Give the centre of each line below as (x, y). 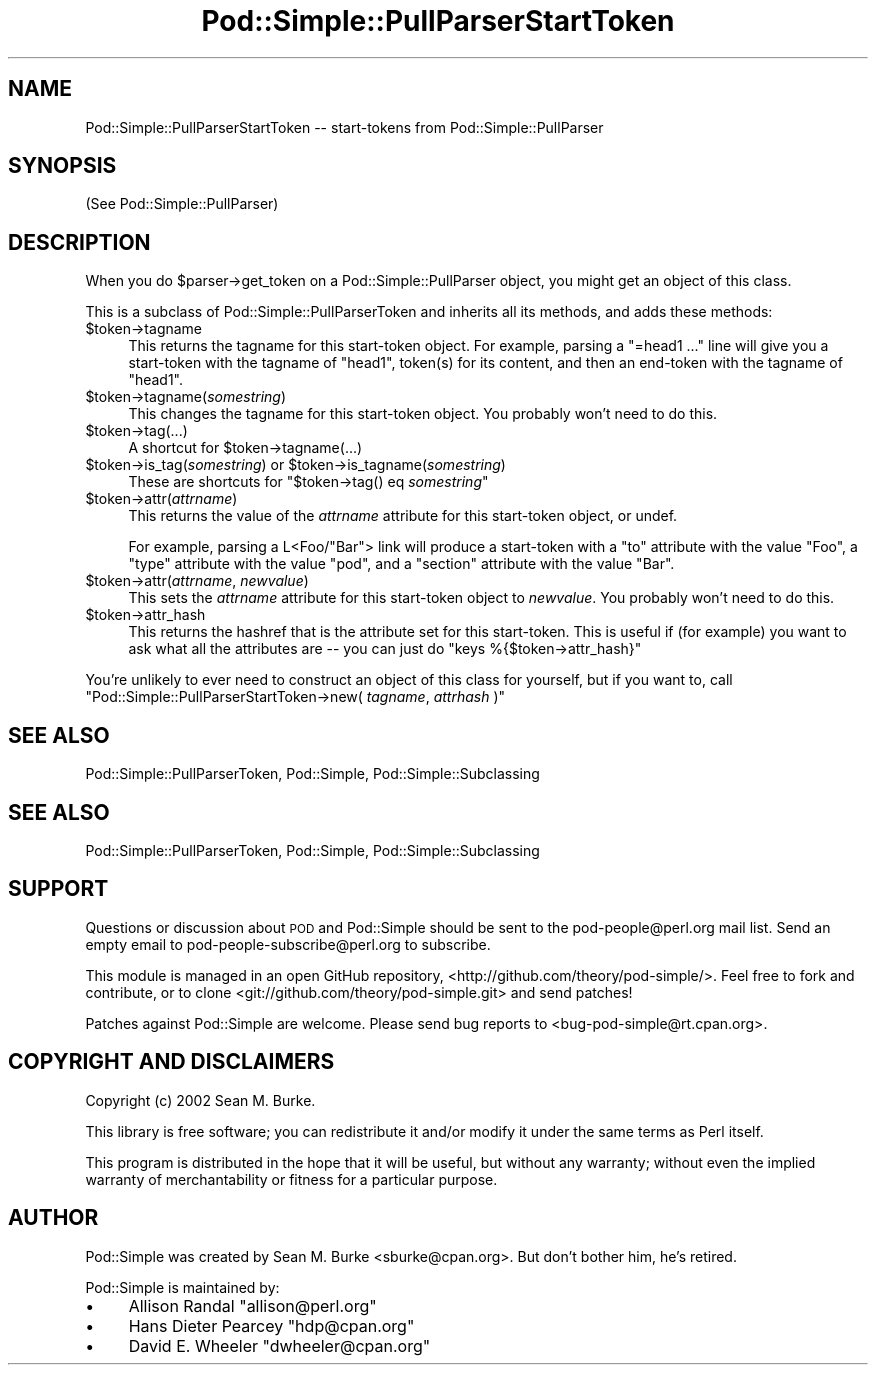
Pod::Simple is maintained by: (182, 1287)
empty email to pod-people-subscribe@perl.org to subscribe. (288, 944)
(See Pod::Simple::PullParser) (182, 204)
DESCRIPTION (79, 242)
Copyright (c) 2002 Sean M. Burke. (200, 1100)
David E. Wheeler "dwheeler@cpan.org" (279, 1345)
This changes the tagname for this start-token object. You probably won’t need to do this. (423, 414)
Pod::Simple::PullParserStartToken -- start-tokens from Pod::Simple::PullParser (344, 127)
